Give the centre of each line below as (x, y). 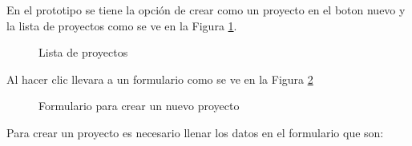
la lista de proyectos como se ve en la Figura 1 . (122, 25)
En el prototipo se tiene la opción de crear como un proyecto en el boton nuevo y (206, 10)
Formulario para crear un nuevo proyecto (139, 106)
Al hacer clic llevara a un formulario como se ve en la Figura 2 (160, 79)
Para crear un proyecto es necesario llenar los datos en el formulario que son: (195, 132)
